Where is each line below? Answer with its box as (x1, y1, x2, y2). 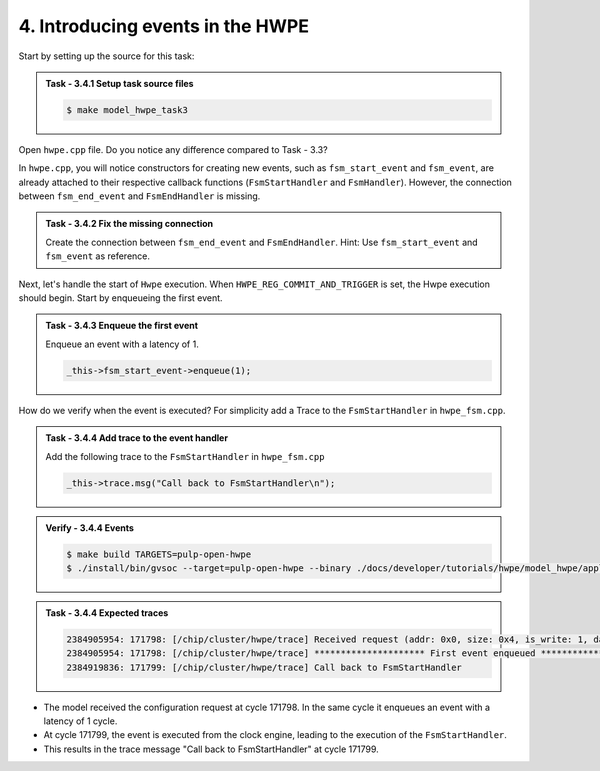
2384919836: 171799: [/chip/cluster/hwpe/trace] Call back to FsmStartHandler (66, 661, 462, 673)
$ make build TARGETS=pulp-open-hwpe (66, 548, 252, 560)
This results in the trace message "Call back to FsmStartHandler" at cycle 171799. (43, 743, 379, 755)
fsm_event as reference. (45, 250, 150, 262)
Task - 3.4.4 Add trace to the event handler (45, 432, 229, 444)
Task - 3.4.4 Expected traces (45, 606, 169, 619)
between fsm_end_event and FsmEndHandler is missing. (18, 190, 261, 202)
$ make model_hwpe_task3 (66, 104, 189, 115)
